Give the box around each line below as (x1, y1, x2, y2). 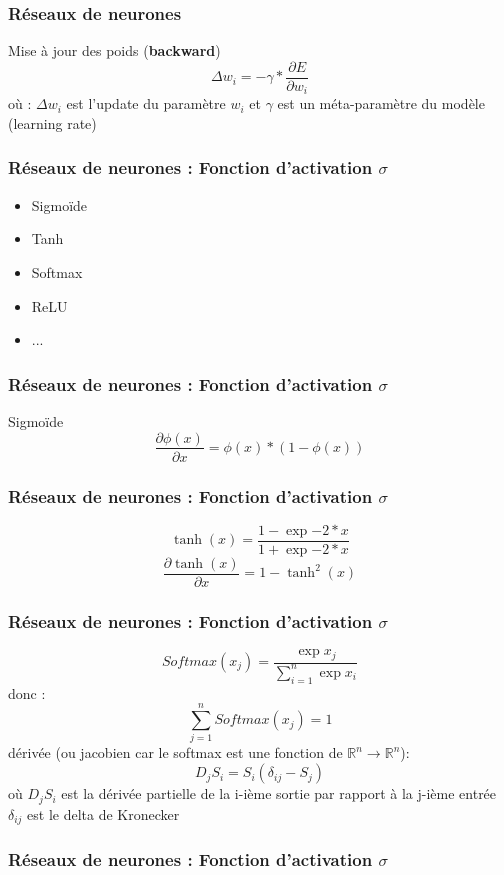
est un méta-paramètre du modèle (277, 93, 485, 114)
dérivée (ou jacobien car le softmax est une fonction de (8, 742, 343, 763)
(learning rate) (8, 112, 97, 133)
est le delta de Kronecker (27, 803, 180, 824)
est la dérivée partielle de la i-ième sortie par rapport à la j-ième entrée (61, 783, 497, 804)
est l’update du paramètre (66, 93, 226, 114)
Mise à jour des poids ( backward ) (8, 40, 221, 61)
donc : (8, 682, 46, 703)
